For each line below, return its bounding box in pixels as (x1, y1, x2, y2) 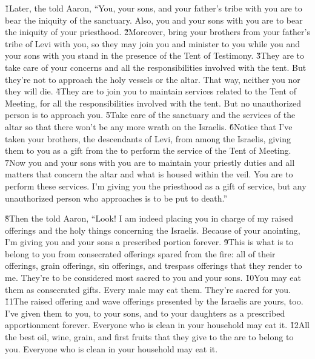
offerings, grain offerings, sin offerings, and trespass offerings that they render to (5, 259, 302, 272)
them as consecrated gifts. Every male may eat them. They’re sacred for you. (5, 283, 291, 295)
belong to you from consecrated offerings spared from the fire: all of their (5, 247, 276, 260)
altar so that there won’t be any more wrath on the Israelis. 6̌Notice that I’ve (5, 120, 293, 133)
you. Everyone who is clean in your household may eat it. (5, 342, 218, 355)
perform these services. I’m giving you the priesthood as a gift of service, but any (5, 179, 307, 192)
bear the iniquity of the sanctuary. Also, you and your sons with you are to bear (5, 13, 303, 26)
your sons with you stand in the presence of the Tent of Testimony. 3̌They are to (5, 49, 304, 62)
